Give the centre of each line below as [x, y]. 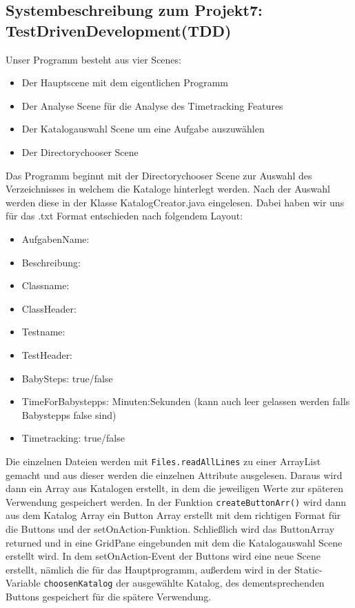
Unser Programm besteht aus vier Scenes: [93, 59]
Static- [308, 569]
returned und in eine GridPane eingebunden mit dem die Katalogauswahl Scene [174, 542]
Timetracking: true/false [73, 438]
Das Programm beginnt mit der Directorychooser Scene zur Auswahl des [159, 175]
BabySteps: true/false [67, 378]
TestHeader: [47, 354]
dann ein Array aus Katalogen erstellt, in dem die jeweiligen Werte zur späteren [175, 488]
